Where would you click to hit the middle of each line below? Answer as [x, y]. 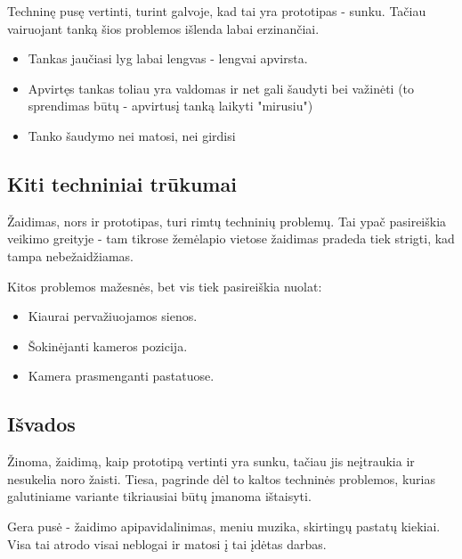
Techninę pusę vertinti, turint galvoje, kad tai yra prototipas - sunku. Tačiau [217, 11]
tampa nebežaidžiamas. [71, 255]
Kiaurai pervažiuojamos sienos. [113, 316]
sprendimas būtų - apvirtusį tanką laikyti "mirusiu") [170, 106]
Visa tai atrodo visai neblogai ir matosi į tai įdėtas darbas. [167, 543]
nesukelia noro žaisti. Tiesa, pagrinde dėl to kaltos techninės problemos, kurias [221, 478]
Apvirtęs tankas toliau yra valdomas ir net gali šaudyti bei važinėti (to [221, 88]
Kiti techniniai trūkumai [122, 183]
